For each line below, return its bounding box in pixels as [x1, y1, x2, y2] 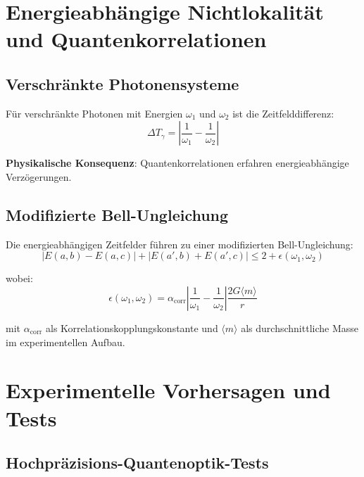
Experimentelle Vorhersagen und [6, 376, 331, 405]
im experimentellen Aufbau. [6, 334, 125, 349]
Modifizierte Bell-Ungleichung [6, 203, 229, 225]
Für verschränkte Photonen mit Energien [6, 106, 183, 120]
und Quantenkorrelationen [6, 25, 267, 53]
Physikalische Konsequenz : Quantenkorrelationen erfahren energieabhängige [6, 155, 349, 170]
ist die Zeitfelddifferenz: [232, 106, 334, 120]
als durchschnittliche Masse [241, 320, 358, 335]
